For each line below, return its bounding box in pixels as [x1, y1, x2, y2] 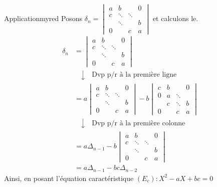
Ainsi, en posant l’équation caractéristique [4, 172, 134, 183]
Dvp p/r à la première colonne [92, 119, 185, 127]
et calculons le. [152, 13, 198, 24]
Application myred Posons [4, 13, 82, 24]
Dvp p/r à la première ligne [92, 71, 177, 79]
